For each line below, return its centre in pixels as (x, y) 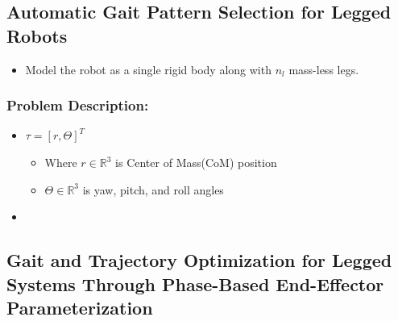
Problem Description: (78, 105)
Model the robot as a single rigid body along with (148, 69)
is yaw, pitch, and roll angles (153, 189)
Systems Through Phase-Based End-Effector (195, 283)
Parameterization (80, 307)
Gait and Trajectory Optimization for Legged (199, 260)
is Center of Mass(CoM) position (196, 162)
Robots (37, 35)
